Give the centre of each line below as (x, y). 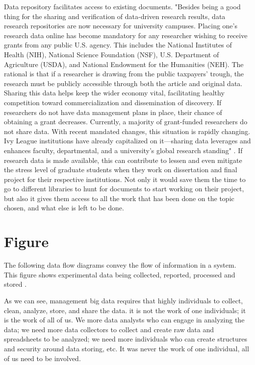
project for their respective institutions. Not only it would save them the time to (125, 179)
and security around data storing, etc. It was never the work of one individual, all (127, 348)
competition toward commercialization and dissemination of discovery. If (113, 102)
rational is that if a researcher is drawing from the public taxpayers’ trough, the (124, 74)
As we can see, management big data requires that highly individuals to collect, (124, 300)
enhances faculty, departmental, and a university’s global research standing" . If (123, 150)
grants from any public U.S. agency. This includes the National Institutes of (118, 45)
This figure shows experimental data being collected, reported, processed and (120, 274)
